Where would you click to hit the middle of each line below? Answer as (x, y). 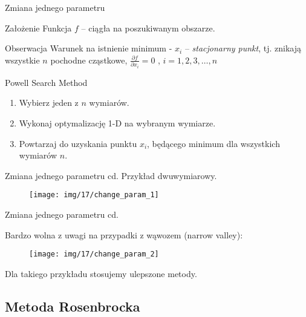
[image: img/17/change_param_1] (94, 195)
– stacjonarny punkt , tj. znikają (243, 48)
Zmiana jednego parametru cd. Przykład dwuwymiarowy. (111, 175)
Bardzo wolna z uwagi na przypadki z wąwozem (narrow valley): (124, 234)
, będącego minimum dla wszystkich (213, 143)
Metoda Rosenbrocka (73, 306)
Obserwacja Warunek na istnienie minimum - (89, 48)
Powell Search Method (46, 82)
